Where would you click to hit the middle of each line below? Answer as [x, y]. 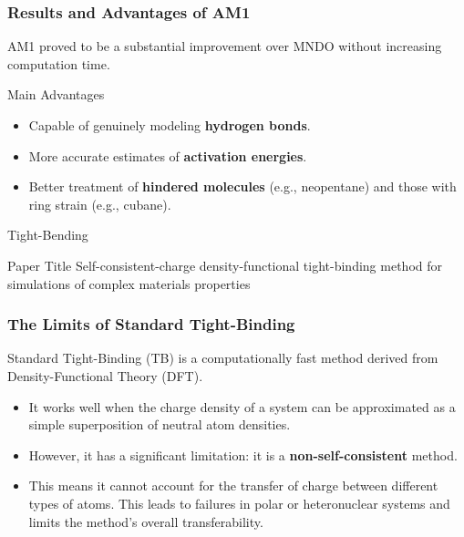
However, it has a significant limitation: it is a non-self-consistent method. [243, 454]
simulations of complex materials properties [129, 283]
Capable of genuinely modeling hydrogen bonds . [170, 125]
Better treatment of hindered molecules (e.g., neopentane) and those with [242, 186]
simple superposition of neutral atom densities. [160, 424]
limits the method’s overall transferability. [146, 521]
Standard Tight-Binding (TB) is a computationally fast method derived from [223, 358]
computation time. [59, 63]
